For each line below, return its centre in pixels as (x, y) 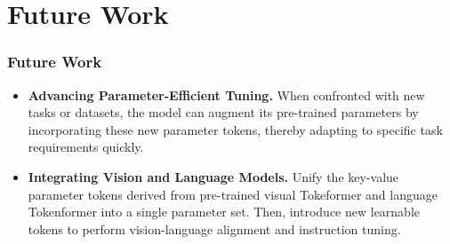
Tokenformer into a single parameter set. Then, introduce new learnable (224, 212)
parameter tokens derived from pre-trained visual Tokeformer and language (233, 194)
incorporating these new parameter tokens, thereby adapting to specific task (235, 129)
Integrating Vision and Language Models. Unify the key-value (213, 176)
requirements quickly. (86, 147)
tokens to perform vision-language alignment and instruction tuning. (214, 228)
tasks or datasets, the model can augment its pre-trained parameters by (223, 112)
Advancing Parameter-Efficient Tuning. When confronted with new (226, 94)
